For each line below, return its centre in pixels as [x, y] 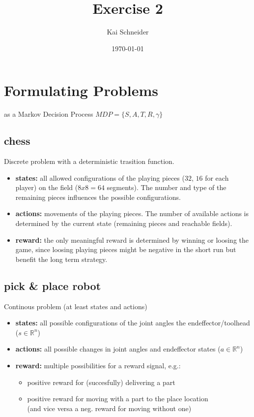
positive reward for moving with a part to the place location [118, 399]
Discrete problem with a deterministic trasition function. [89, 161]
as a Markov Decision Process [49, 114]
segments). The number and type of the [167, 187]
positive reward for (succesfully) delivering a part [101, 382]
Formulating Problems [81, 90]
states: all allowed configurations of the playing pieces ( [100, 177]
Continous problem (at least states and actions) [76, 306]
